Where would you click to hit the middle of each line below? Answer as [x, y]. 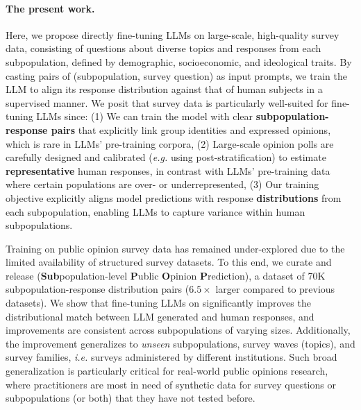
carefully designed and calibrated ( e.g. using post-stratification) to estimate [166, 157]
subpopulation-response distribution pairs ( [98, 289]
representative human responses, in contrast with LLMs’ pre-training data [168, 170]
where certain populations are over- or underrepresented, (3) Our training [162, 184]
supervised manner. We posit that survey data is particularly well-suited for [167, 102]
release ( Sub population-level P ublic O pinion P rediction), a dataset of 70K [166, 275]
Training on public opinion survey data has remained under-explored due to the [175, 248]
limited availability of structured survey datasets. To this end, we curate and [169, 262]
